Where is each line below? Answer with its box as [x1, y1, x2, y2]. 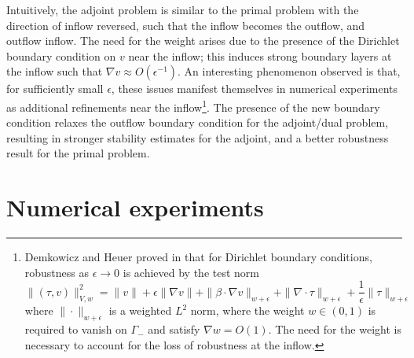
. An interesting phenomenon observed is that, [178, 63, 401, 79]
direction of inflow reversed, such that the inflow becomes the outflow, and [6, 17, 365, 33]
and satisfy [148, 321, 200, 338]
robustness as [24, 264, 90, 280]
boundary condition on [6, 47, 116, 64]
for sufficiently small [6, 80, 104, 97]
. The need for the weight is [268, 321, 401, 338]
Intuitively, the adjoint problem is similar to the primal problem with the [6, 2, 359, 17]
